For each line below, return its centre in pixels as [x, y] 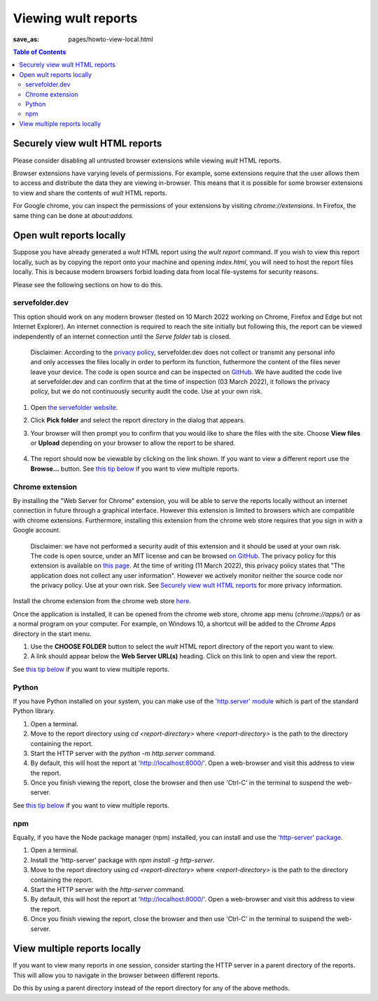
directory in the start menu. [52, 633]
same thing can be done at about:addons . [73, 215]
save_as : [26, 39]
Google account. [37, 530]
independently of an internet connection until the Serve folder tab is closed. [122, 336]
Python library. [34, 711]
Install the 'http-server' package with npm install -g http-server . [122, 860]
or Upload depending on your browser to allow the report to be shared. [133, 443]
